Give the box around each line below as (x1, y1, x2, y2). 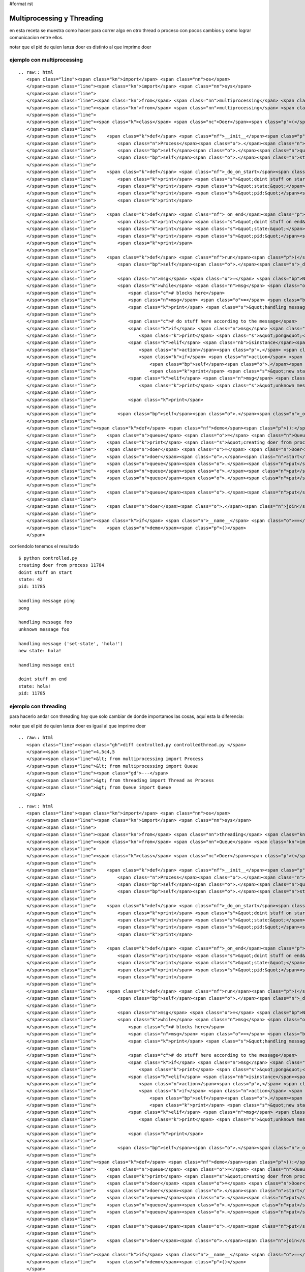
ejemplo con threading (9, 703, 67, 710)
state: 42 (18, 576, 43, 582)
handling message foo (18, 619, 72, 625)
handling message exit (18, 662, 75, 668)
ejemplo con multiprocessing (9, 56, 83, 64)
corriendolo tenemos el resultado (9, 543, 79, 550)
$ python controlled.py (18, 555, 78, 561)
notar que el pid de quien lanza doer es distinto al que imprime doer (9, 44, 151, 50)
